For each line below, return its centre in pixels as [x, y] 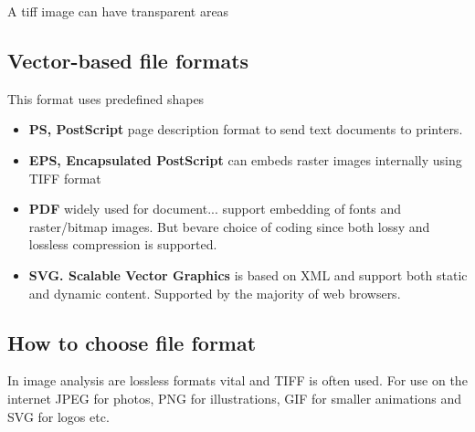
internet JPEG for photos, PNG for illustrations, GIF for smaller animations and [235, 398]
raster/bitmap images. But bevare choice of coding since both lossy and [229, 226]
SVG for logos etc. [58, 416]
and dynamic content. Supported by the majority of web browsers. [215, 293]
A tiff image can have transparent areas [118, 11]
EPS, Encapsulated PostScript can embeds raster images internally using [245, 159]
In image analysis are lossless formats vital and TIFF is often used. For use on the [237, 380]
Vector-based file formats [128, 60]
